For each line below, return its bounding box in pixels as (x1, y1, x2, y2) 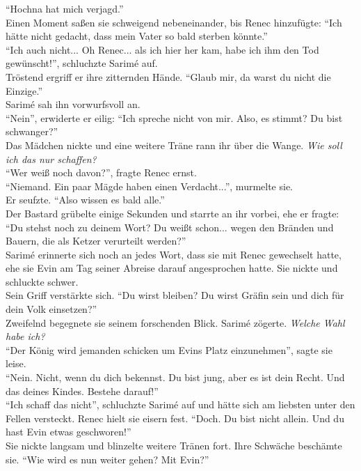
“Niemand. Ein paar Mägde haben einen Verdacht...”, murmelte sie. (6, 178, 294, 193)
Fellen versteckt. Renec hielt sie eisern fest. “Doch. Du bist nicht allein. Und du (6, 410, 344, 425)
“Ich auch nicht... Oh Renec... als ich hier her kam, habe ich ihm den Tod (6, 42, 319, 56)
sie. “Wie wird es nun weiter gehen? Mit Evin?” (6, 451, 209, 466)
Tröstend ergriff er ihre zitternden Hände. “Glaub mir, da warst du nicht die (6, 69, 331, 84)
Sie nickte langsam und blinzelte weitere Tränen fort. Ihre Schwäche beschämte (6, 438, 342, 452)
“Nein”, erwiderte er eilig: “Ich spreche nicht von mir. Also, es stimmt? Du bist (6, 110, 343, 125)
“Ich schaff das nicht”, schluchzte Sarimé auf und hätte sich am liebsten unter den (6, 397, 355, 412)
